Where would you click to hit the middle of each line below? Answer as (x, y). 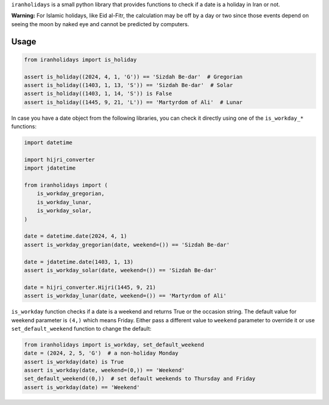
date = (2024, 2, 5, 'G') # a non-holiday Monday (101, 353)
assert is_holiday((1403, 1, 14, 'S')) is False (98, 94)
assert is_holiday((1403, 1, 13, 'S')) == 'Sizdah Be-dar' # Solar (129, 85)
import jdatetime (50, 168)
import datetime (48, 143)
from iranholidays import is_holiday (80, 60)
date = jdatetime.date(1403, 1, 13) (79, 262)
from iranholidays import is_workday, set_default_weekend (114, 344)
